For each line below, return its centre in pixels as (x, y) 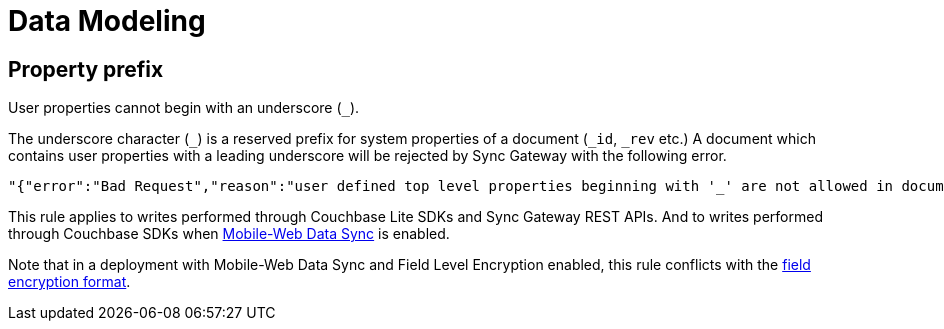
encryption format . (69, 282)
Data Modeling (107, 21)
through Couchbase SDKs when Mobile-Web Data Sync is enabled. (229, 234)
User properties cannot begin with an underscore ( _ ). (184, 108)
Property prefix (86, 69)
